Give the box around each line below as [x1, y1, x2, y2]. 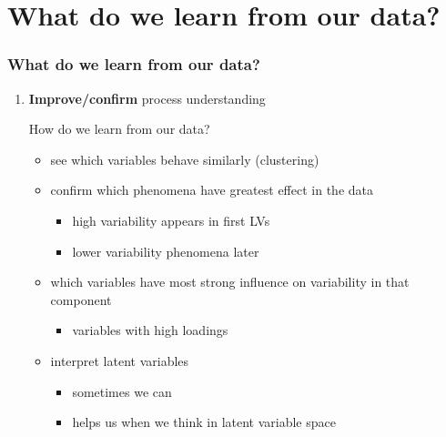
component [50, 290, 112, 309]
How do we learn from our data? [28, 119, 210, 138]
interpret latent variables [50, 351, 189, 370]
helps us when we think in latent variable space [72, 412, 336, 432]
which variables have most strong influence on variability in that [50, 272, 410, 291]
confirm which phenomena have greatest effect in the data [50, 180, 373, 199]
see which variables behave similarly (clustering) [50, 149, 319, 168]
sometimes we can [72, 381, 172, 401]
